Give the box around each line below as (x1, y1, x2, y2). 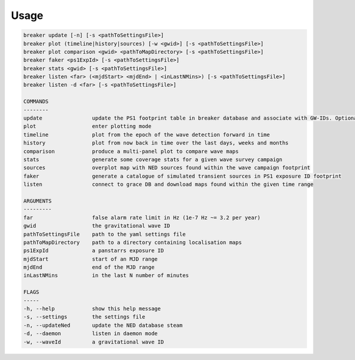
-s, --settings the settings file (23, 314, 146, 320)
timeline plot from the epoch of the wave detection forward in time (23, 131, 270, 138)
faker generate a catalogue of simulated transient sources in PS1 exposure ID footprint (23, 172, 342, 179)
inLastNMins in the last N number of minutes (23, 272, 189, 279)
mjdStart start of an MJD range (23, 255, 158, 262)
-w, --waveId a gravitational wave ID (23, 338, 164, 345)
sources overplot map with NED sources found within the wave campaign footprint (23, 165, 311, 171)
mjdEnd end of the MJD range (23, 264, 155, 271)
